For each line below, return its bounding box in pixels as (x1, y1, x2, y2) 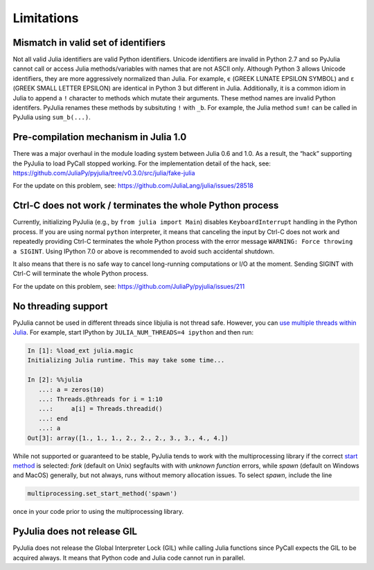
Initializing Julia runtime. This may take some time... (27, 357, 225, 364)
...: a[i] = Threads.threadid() (38, 405, 163, 413)
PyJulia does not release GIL (12, 526, 138, 537)
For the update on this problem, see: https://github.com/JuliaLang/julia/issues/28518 (12, 181, 254, 190)
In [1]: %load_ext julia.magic (27, 347, 134, 355)
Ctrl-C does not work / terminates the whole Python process (12, 199, 279, 211)
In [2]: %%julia (27, 376, 83, 384)
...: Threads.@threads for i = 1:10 (38, 395, 163, 403)
